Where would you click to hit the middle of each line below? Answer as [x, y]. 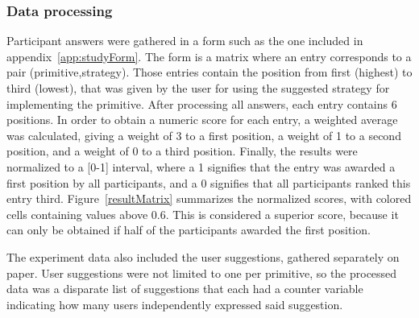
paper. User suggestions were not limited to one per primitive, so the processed [202, 273]
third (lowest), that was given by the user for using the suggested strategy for [198, 88]
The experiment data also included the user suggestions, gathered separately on [203, 256]
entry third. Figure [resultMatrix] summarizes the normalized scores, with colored [209, 198]
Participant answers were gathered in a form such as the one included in [185, 41]
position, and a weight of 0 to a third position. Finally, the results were [182, 151]
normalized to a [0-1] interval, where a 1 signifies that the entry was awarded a [201, 166]
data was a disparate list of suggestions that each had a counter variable [185, 289]
